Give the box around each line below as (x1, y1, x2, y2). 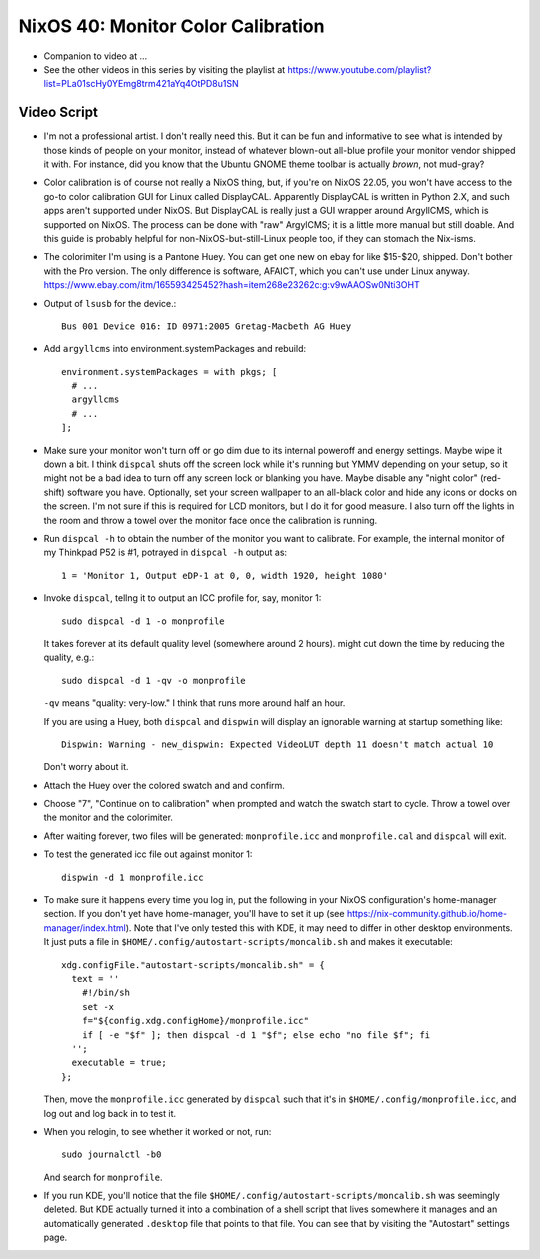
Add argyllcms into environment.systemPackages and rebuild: (43, 343, 307, 355)
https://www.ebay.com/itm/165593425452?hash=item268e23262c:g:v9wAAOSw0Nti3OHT (43, 279, 420, 291)
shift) (43, 486, 65, 498)
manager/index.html (43, 921, 127, 934)
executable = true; (71, 1057, 167, 1069)
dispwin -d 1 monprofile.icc (61, 871, 204, 883)
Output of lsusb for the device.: (43, 297, 177, 309)
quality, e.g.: (43, 651, 95, 664)
